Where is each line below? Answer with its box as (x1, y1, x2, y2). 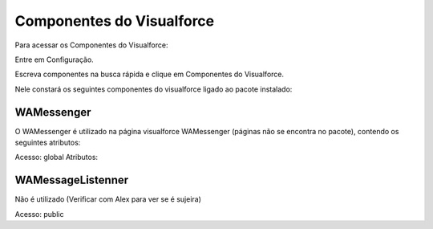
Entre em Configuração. (14, 55, 94, 64)
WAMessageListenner (14, 174, 129, 187)
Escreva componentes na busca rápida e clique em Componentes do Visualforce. (14, 69, 285, 80)
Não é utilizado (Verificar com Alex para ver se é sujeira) (14, 194, 202, 204)
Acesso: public (14, 209, 64, 219)
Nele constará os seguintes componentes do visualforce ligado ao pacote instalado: (14, 84, 293, 94)
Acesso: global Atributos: (14, 153, 99, 162)
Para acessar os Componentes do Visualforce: (14, 40, 168, 50)
